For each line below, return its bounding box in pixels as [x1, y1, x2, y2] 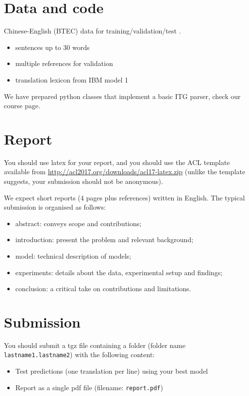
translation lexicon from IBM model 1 [15, 74, 128, 84]
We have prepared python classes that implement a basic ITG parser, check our [4, 91, 241, 101]
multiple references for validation [15, 58, 113, 68]
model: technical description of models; [15, 250, 131, 261]
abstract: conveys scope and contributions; [15, 218, 142, 228]
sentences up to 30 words [15, 42, 90, 52]
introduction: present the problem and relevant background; [15, 234, 194, 245]
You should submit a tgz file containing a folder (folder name [4, 340, 185, 350]
